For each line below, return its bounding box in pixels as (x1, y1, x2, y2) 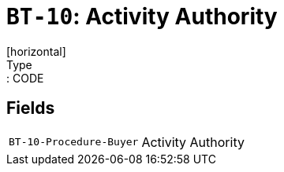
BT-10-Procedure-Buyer (9, 136, 139, 148)
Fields (6, 98, 55, 119)
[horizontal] (6, 44, 66, 58)
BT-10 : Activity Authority (6, 3, 278, 30)
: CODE (6, 71, 44, 85)
